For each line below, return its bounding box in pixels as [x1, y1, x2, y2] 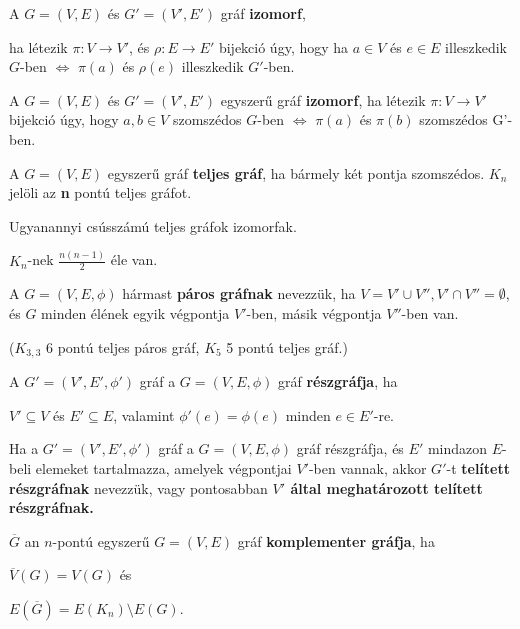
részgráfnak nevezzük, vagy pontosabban [9, 477, 268, 498]
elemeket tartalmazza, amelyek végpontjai [35, 457, 292, 478]
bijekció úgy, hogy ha [218, 36, 349, 57]
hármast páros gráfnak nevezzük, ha [122, 283, 356, 304]
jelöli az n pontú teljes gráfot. [9, 182, 192, 203]
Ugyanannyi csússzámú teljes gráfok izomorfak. [9, 215, 297, 236]
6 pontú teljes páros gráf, [45, 336, 200, 357]
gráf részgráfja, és [296, 438, 404, 459]
